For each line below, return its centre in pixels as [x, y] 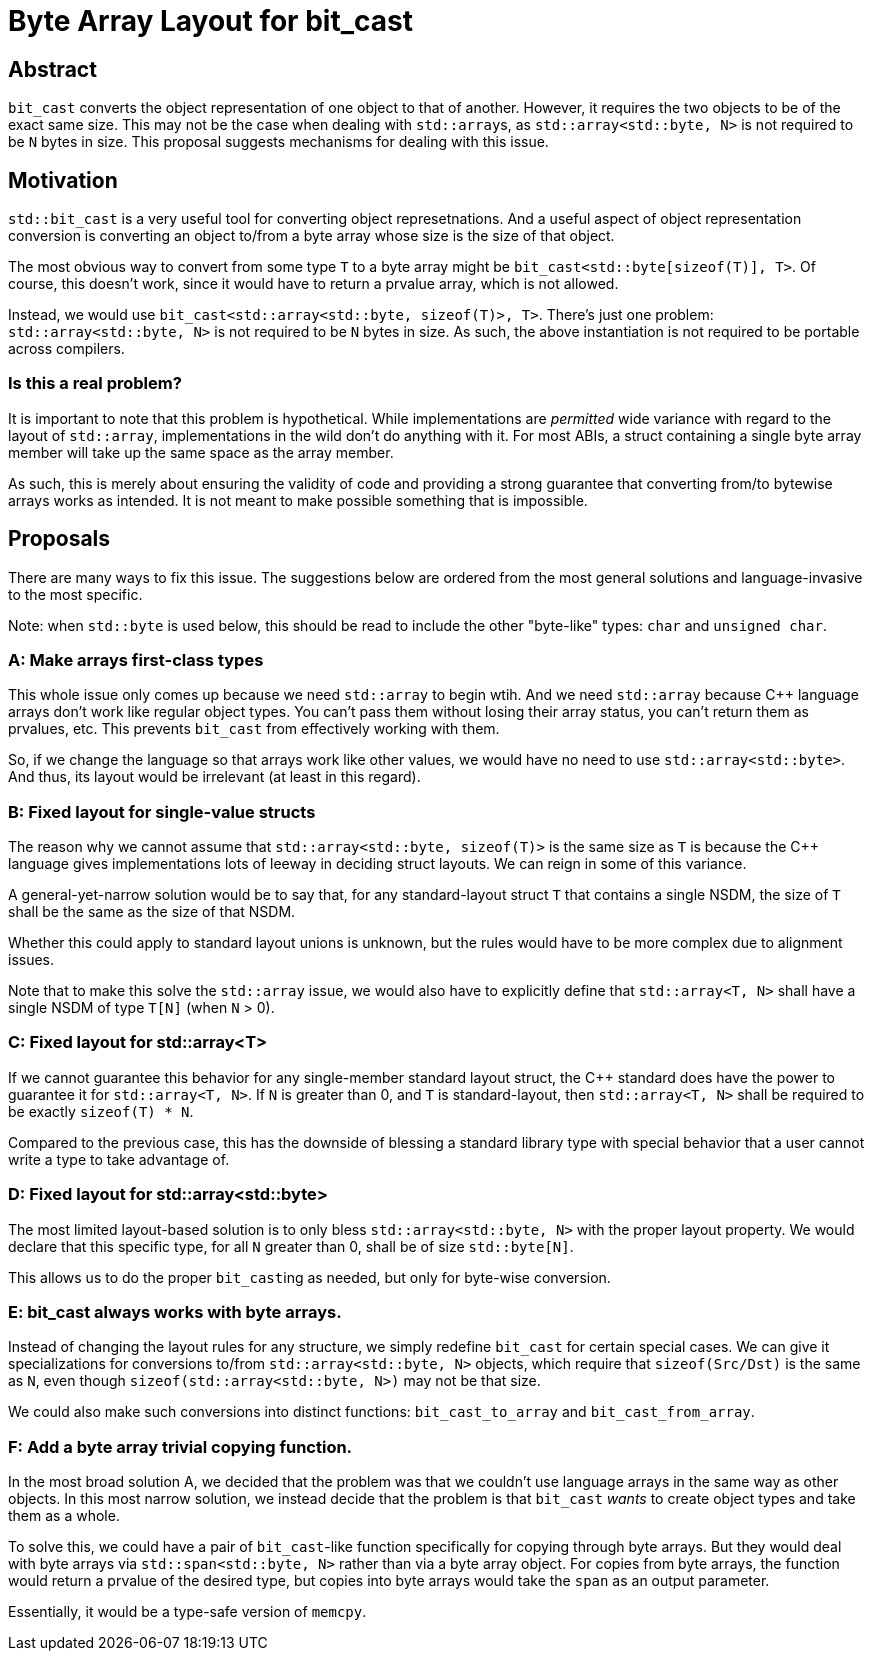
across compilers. [66, 349]
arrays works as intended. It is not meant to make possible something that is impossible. [298, 500]
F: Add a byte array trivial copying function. [180, 1446]
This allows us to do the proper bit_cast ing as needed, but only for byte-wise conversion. [309, 1277]
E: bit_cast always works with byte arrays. [175, 1311]
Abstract [52, 69]
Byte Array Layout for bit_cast [210, 21]
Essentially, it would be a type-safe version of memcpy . [187, 1612]
